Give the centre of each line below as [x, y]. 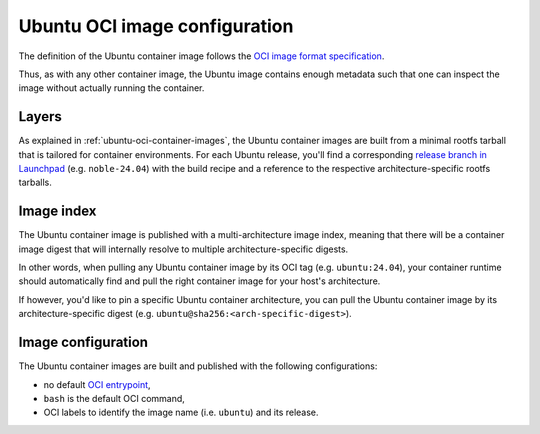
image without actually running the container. [111, 88]
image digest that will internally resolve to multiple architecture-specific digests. [183, 249]
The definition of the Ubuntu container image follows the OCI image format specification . [201, 56]
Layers [40, 116]
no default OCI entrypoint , [97, 384]
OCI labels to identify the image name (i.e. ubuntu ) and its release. [181, 412]
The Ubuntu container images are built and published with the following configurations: [198, 366]
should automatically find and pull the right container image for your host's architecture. [199, 281]
